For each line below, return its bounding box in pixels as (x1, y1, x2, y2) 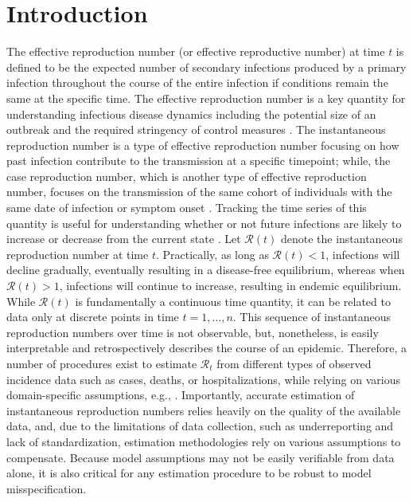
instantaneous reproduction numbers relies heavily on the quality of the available (6, 402, 401, 418)
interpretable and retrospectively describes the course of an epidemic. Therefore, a (6, 339, 407, 356)
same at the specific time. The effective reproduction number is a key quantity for (6, 89, 406, 106)
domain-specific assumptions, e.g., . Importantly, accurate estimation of (6, 386, 355, 403)
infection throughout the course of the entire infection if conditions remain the (6, 74, 388, 91)
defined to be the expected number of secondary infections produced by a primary (6, 58, 407, 75)
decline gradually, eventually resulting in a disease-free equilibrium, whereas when (6, 261, 405, 278)
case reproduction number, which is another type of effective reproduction (6, 167, 367, 184)
